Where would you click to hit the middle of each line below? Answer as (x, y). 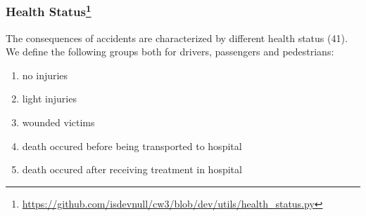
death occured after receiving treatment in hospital (132, 169)
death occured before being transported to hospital (132, 146)
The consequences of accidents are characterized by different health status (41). (177, 38)
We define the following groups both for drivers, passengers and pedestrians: (170, 52)
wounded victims (58, 122)
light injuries (49, 99)
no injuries (45, 75)
